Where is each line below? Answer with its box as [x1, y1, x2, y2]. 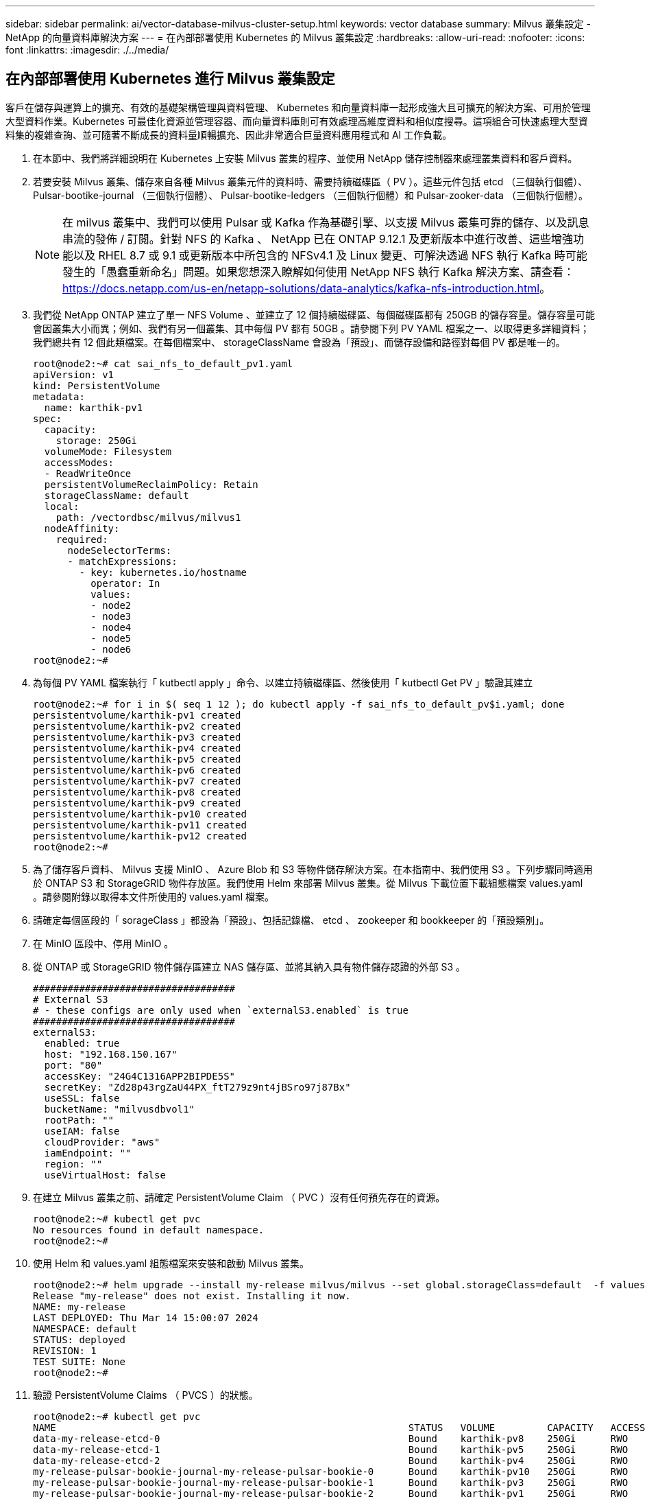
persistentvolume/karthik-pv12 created [33, 830, 247, 841]
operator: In [90, 577, 160, 589]
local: [44, 500, 80, 512]
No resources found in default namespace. [33, 1224, 265, 1235]
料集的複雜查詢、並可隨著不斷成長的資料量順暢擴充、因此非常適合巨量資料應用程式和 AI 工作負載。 [5, 128, 452, 141]
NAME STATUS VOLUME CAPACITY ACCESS [33, 1421, 646, 1433]
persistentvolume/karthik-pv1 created [33, 709, 241, 721]
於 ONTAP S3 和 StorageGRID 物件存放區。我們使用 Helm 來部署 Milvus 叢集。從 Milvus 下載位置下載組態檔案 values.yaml [33, 876, 583, 889]
